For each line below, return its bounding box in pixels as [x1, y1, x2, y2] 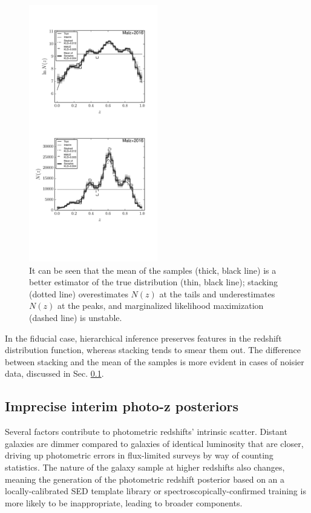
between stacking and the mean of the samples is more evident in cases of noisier [5, 355, 304, 368]
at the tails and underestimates [159, 287, 275, 300]
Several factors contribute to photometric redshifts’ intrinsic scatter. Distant [5, 425, 287, 438]
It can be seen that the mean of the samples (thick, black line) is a [29, 263, 277, 276]
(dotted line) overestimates [29, 287, 128, 300]
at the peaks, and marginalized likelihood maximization [57, 299, 264, 312]
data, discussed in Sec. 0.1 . [5, 367, 104, 380]
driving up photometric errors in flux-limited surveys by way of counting [5, 449, 273, 462]
